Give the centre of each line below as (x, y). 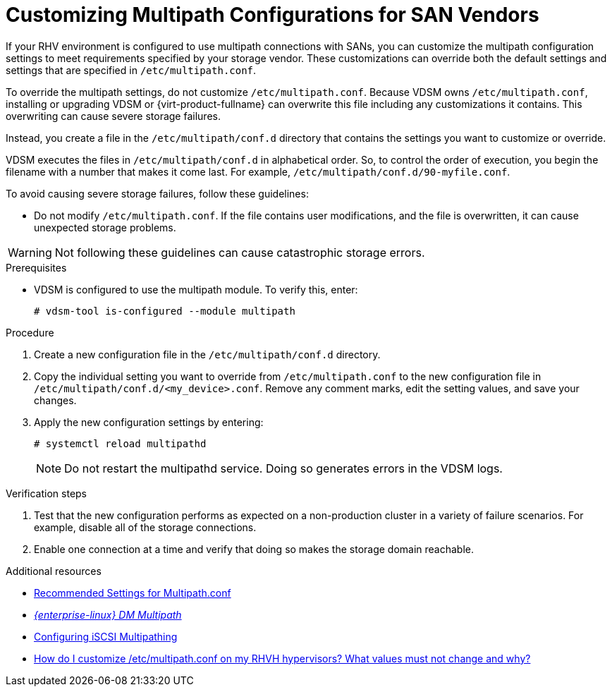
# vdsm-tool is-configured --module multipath (165, 311)
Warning (30, 252)
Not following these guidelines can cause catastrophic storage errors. (240, 252)
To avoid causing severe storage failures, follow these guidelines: (157, 193)
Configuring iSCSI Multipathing (106, 636)
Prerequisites (36, 267)
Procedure (30, 332)
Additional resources (54, 571)
